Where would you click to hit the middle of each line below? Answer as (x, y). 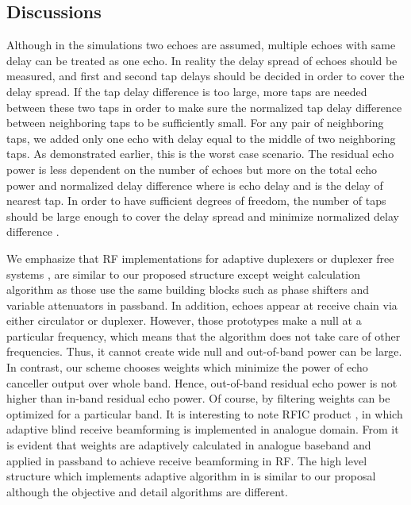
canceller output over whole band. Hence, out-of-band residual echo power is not (202, 382)
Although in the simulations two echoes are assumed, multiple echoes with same (201, 45)
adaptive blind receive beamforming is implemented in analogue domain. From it (203, 429)
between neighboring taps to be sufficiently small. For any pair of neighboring (195, 123)
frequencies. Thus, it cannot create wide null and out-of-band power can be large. (204, 351)
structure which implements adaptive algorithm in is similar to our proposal (191, 476)
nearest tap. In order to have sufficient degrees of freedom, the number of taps (196, 200)
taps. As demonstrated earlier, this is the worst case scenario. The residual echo (200, 154)
